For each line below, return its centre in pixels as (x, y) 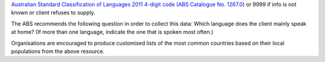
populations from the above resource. (58, 51)
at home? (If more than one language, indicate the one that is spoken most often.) (112, 32)
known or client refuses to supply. (53, 13)
